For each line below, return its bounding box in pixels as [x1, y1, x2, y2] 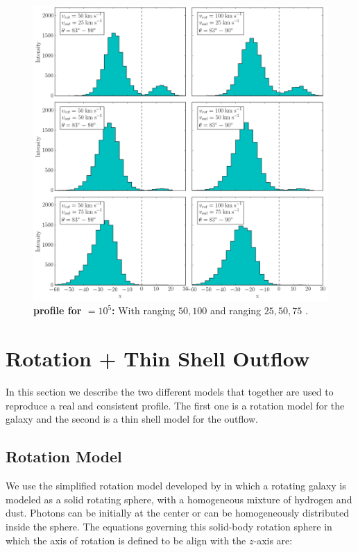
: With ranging [112, 303, 176, 318]
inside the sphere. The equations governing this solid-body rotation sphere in [6, 519, 332, 533]
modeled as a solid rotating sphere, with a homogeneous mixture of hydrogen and [6, 492, 352, 506]
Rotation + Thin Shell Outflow [6, 344, 310, 373]
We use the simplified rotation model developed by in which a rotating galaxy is [6, 478, 346, 493]
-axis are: [253, 533, 293, 547]
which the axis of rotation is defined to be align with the [6, 533, 246, 547]
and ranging [210, 303, 262, 318]
